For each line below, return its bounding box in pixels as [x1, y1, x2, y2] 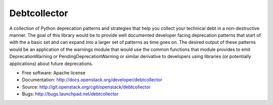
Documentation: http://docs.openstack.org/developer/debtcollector [22, 77, 162, 83]
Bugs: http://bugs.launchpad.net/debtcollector [22, 91, 119, 97]
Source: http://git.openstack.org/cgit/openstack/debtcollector [22, 84, 151, 90]
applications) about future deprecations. [9, 61, 94, 67]
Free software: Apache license [22, 70, 86, 76]
